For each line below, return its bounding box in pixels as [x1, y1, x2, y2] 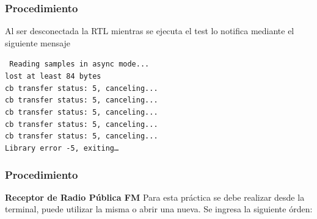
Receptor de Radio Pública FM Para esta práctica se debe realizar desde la [5, 190, 305, 203]
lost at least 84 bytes [5, 72, 101, 81]
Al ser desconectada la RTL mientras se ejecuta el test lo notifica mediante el [5, 24, 294, 37]
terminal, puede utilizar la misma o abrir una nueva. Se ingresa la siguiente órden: [5, 203, 313, 215]
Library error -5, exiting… [5, 144, 119, 153]
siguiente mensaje [5, 36, 71, 49]
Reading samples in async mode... [9, 60, 150, 69]
